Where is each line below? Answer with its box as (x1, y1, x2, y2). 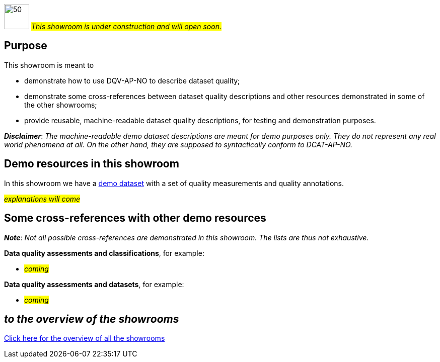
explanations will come (4, 194, 81, 203)
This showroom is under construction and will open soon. (31, 22, 222, 31)
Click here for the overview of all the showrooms (4, 334, 165, 343)
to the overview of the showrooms (4, 312, 179, 325)
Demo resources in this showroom (4, 157, 179, 170)
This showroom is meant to (4, 60, 94, 69)
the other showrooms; (24, 100, 97, 109)
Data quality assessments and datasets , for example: (4, 280, 184, 289)
